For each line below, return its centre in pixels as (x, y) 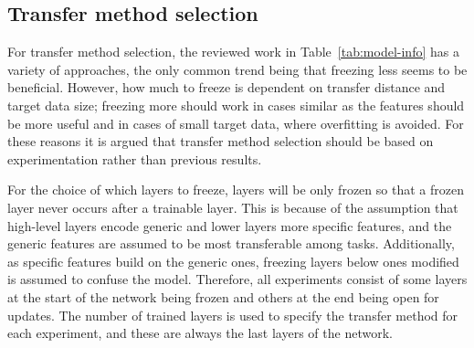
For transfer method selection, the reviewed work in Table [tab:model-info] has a (233, 52)
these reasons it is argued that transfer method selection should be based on (221, 141)
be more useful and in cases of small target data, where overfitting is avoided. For (236, 123)
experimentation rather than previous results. (135, 158)
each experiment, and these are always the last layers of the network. (200, 333)
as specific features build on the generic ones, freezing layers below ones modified (233, 261)
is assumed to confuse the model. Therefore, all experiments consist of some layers (237, 279)
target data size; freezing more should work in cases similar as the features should (236, 105)
